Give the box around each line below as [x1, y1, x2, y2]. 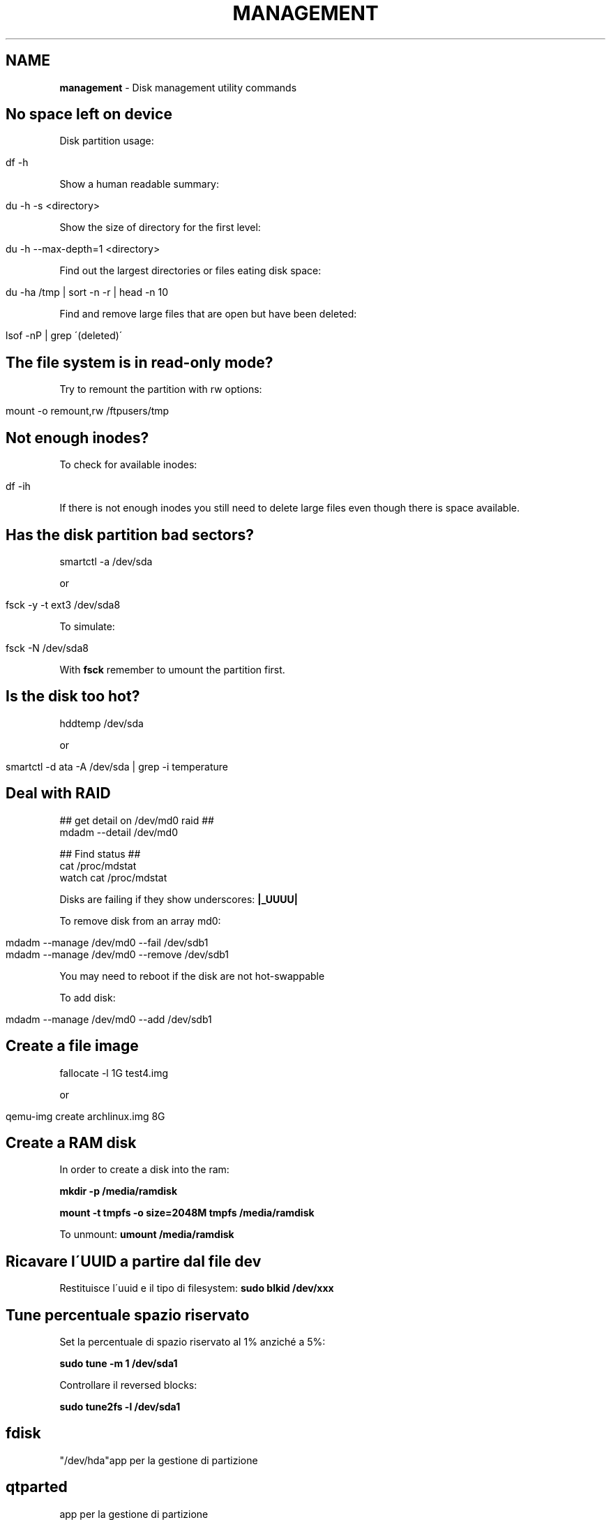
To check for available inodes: [59, 459, 197, 471]
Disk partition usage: [59, 135, 154, 147]
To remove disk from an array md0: [59, 914, 221, 927]
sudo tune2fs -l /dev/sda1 [59, 1401, 181, 1413]
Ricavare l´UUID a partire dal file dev [6, 1252, 262, 1270]
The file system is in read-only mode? [6, 353, 273, 371]
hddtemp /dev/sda [59, 717, 144, 729]
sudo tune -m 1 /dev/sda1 [59, 1357, 178, 1370]
